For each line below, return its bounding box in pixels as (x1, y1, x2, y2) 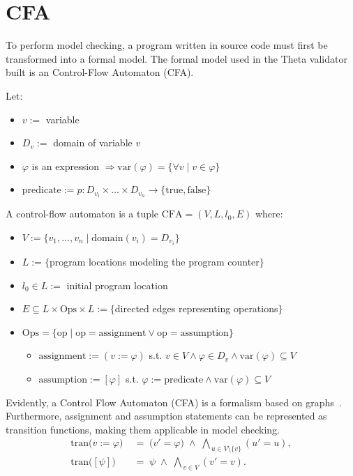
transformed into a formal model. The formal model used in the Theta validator (6, 51, 347, 66)
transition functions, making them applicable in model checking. (6, 422, 280, 436)
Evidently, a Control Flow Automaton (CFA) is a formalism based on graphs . (6, 394, 342, 409)
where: (255, 206, 283, 221)
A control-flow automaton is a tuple (6, 206, 159, 221)
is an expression (31, 158, 99, 173)
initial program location (66, 277, 168, 292)
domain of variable (53, 135, 133, 150)
